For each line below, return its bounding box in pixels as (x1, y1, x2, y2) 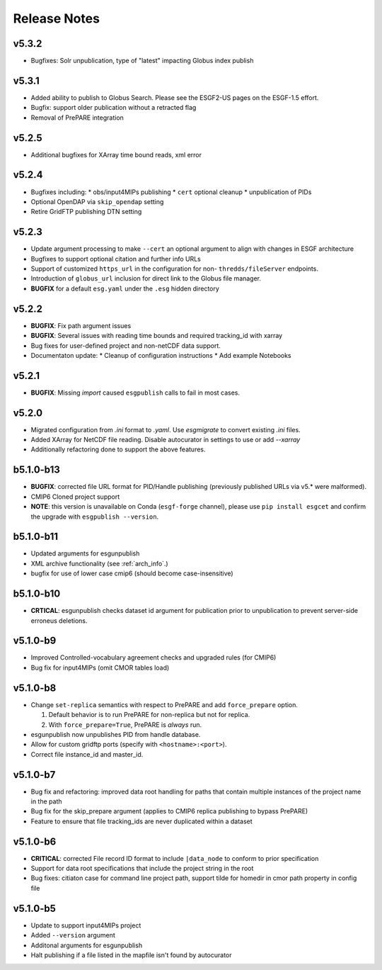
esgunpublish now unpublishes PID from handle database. (30, 730, 201, 738)
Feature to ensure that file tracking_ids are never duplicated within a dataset (30, 817, 253, 825)
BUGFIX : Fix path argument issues (30, 321, 132, 329)
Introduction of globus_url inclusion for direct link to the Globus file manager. (30, 274, 262, 283)
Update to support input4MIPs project (30, 921, 141, 930)
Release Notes (13, 11, 100, 26)
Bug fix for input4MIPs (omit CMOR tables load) (30, 663, 170, 672)
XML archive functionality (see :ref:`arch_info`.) (30, 559, 169, 568)
